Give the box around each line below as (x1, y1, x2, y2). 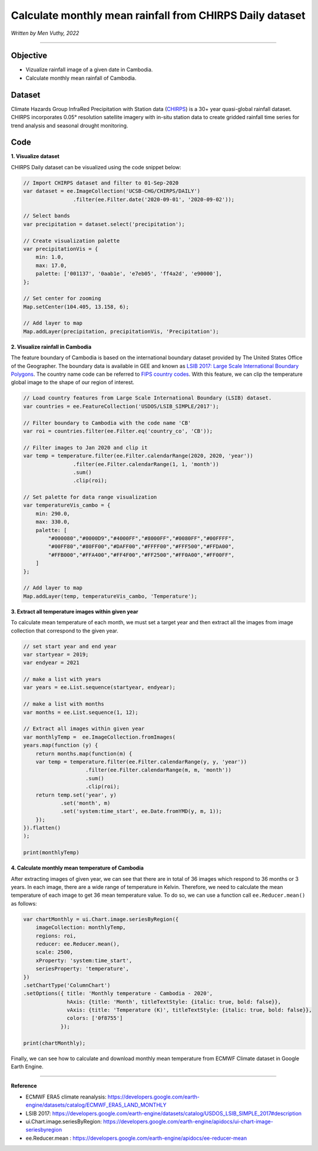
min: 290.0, (35, 510, 71, 517)
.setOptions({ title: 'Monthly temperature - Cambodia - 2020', (23, 990, 213, 997)
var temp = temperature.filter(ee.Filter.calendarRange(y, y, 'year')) (35, 758, 247, 765)
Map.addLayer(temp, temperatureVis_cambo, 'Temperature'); (23, 593, 197, 599)
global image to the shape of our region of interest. (11, 379, 135, 386)
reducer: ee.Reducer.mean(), (35, 940, 120, 947)
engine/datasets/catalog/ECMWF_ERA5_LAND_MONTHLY (25, 1101, 167, 1109)
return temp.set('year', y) (35, 791, 117, 798)
